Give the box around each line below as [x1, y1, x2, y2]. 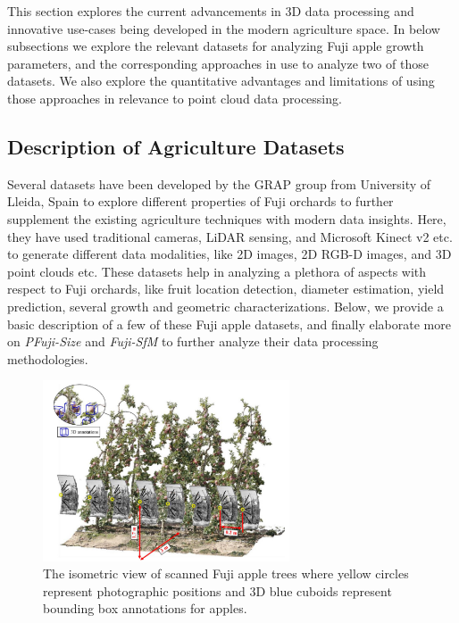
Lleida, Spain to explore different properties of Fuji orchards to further [7, 192, 394, 211]
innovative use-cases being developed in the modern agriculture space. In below [7, 19, 440, 37]
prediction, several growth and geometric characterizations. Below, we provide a [7, 296, 444, 315]
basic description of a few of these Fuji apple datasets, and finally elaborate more [7, 314, 451, 333]
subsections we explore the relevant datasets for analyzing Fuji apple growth [7, 37, 424, 55]
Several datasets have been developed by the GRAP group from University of [7, 174, 431, 193]
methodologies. [7, 349, 88, 368]
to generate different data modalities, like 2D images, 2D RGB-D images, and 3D [7, 245, 452, 263]
